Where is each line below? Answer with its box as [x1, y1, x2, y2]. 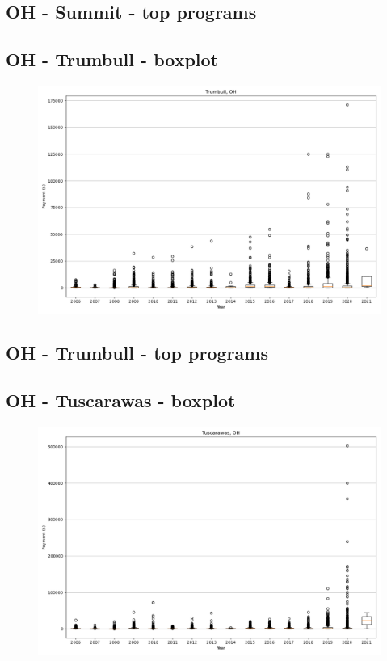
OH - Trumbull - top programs [6, 340, 268, 365]
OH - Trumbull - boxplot [6, 47, 218, 72]
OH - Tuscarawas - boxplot [6, 388, 236, 413]
